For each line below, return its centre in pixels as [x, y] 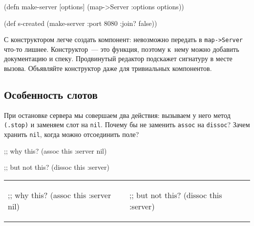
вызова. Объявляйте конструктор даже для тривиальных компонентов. [108, 68]
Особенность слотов [51, 95]
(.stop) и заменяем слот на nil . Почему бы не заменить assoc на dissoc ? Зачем [127, 124]
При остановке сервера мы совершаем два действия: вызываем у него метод [117, 115]
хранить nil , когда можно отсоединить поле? [72, 134]
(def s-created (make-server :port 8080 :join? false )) [81, 23]
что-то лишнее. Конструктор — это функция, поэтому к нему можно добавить [122, 49]
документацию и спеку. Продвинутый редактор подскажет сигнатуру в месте [118, 58]
